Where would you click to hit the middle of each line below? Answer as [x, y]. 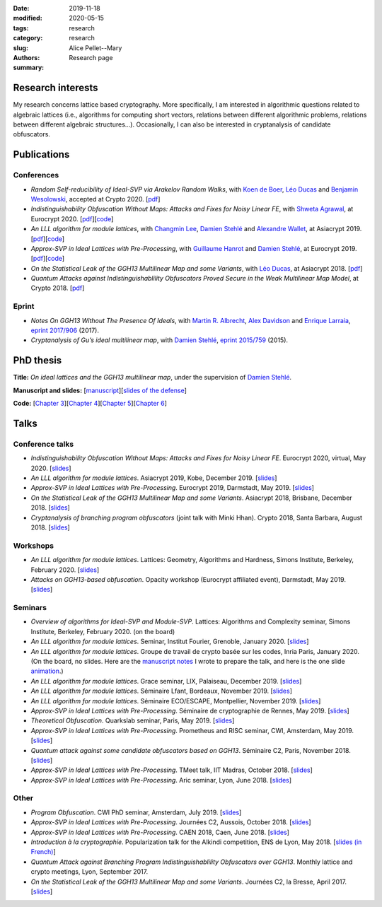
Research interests [56, 88]
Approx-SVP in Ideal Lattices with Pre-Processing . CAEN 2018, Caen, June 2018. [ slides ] [160, 832]
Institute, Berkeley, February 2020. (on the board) [103, 631]
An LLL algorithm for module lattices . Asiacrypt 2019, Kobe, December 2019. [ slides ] [154, 478]
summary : [29, 68]
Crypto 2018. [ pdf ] [58, 288]
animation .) [47, 671]
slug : [21, 48]
